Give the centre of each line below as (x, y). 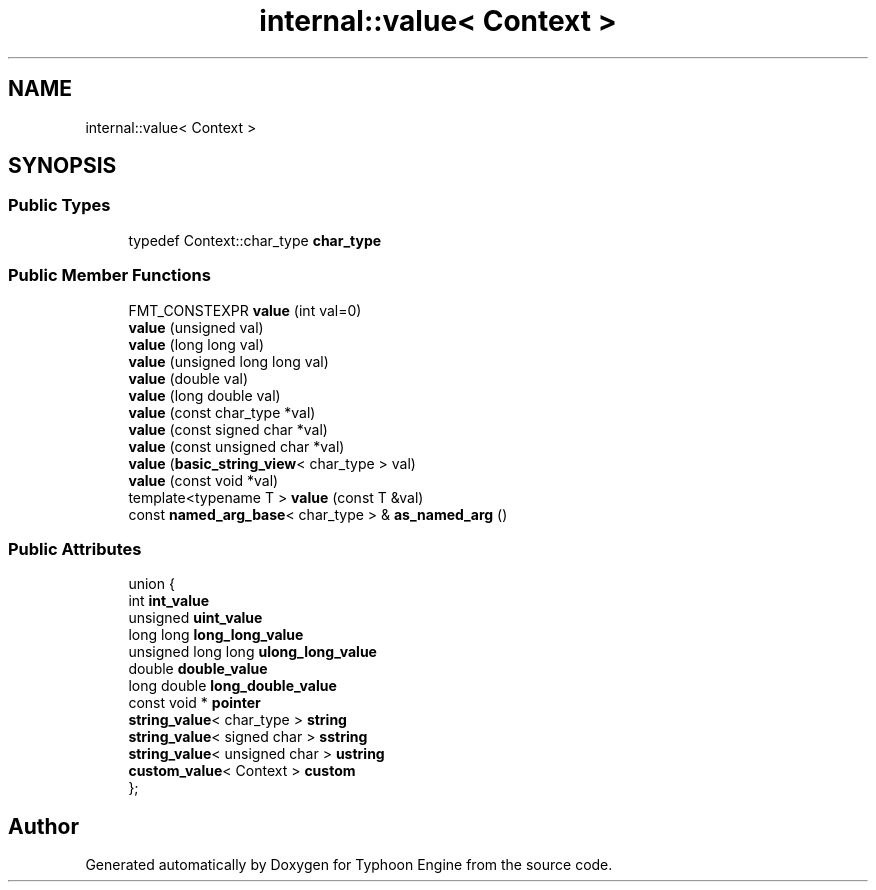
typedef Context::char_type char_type (255, 240)
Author (43, 826)
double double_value (198, 669)
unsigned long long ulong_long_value (252, 652)
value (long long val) (196, 344)
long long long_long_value (216, 635)
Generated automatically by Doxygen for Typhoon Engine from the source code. (349, 865)
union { (151, 584)
